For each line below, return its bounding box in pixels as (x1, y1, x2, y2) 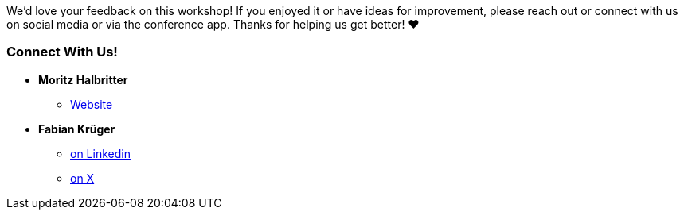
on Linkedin (70, 146, 131, 160)
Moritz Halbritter (38, 72, 128, 87)
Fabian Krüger (38, 121, 115, 136)
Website (70, 97, 113, 111)
